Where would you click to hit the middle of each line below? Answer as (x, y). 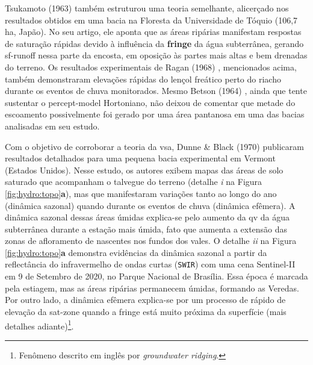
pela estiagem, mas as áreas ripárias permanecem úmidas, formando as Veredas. (152, 288)
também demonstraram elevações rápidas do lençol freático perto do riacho (143, 79)
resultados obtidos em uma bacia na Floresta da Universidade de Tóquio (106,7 (151, 20)
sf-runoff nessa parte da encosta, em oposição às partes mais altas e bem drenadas (156, 55)
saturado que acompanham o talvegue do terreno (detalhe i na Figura (134, 182)
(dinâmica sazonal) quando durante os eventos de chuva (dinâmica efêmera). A (150, 205)
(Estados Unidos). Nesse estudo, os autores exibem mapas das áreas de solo (144, 170)
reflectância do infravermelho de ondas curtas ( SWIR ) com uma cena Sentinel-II (150, 264)
